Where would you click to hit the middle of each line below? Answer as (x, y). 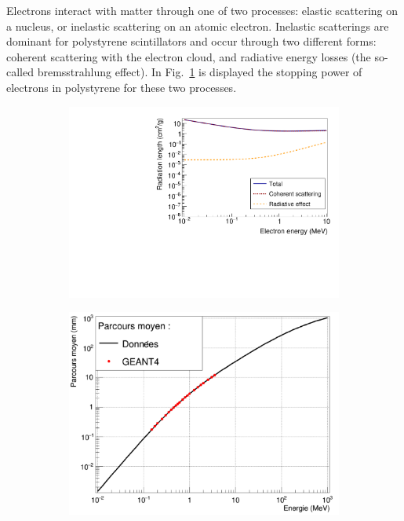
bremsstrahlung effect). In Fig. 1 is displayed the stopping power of (200, 72)
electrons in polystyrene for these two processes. (122, 87)
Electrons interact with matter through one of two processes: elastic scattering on (202, 10)
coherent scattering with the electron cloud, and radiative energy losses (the (189, 56)
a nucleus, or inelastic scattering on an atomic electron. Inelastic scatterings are (198, 26)
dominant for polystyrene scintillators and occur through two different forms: (191, 41)
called (20, 72)
